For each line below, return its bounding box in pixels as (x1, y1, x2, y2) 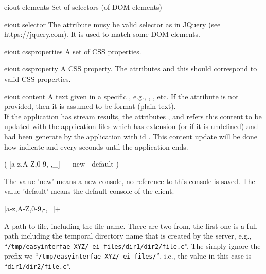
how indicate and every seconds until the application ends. (4, 141, 188, 152)
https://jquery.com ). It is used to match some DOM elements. (4, 29, 200, 40)
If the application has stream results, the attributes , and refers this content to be (4, 111, 262, 121)
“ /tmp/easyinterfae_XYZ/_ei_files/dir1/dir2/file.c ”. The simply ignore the (4, 240, 261, 251)
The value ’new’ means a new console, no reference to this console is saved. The (4, 175, 255, 186)
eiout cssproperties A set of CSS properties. (4, 46, 141, 57)
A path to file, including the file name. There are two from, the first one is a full (4, 220, 257, 231)
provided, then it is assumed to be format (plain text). (4, 101, 176, 112)
